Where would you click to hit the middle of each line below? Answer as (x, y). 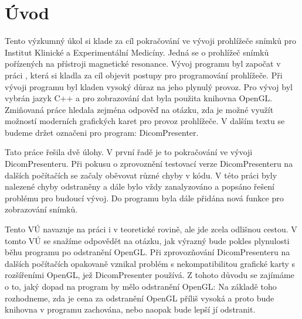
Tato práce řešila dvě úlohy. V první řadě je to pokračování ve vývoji (129, 152)
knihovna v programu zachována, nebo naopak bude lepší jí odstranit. (130, 309)
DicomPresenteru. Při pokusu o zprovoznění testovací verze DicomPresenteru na (149, 164)
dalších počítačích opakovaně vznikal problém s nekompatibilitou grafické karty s (150, 263)
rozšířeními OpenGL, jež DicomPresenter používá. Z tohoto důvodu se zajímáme (150, 275)
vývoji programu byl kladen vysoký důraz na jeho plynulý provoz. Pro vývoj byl (149, 86)
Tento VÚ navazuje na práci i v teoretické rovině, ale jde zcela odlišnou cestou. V (151, 229)
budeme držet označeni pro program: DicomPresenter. (102, 132)
